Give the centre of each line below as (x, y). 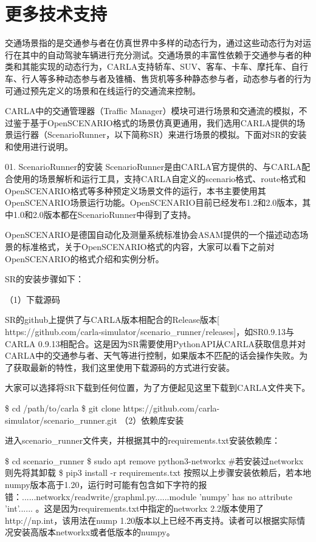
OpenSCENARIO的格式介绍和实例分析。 (84, 258)
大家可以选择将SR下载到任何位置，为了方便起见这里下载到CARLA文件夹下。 (158, 388)
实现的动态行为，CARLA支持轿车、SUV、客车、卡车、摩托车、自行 (173, 66)
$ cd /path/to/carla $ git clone (63, 408)
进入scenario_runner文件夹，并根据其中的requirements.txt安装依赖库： (143, 440)
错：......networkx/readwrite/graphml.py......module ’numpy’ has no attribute (149, 496)
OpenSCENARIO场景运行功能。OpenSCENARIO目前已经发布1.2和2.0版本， (154, 202)
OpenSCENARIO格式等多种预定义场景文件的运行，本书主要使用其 (136, 190)
